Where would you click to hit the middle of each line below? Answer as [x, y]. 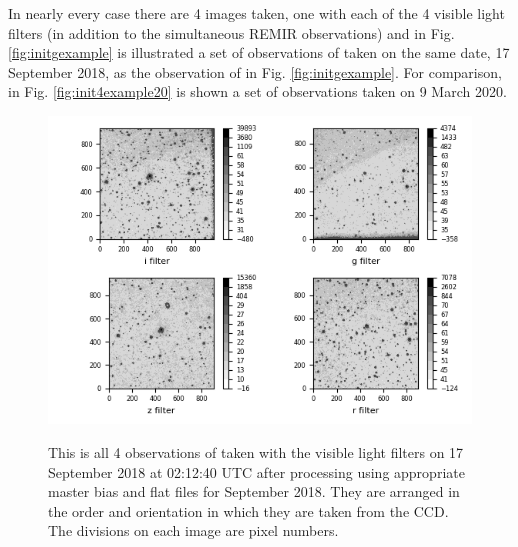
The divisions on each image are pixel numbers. [193, 530]
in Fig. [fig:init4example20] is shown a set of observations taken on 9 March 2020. [257, 91]
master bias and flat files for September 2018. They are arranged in [254, 491]
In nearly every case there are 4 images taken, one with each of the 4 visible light [256, 13]
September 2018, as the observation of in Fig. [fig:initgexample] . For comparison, [255, 71]
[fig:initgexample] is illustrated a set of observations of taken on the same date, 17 [259, 52]
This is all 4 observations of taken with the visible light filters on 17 [256, 451]
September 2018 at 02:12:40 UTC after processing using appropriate [256, 471]
